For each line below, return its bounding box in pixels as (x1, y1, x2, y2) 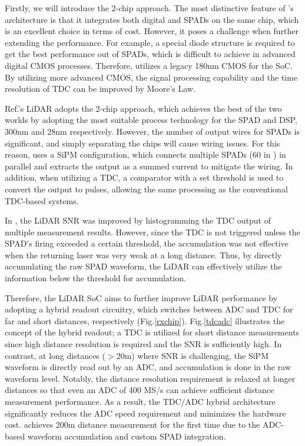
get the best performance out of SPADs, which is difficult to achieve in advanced (5, 48, 296, 60)
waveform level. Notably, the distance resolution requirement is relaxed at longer (5, 372, 296, 384)
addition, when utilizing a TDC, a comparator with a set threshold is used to (5, 171, 284, 184)
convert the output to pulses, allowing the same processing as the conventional (5, 182, 288, 195)
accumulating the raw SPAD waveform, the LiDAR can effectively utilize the (5, 260, 282, 272)
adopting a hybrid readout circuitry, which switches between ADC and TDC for (5, 303, 293, 315)
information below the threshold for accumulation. (5, 272, 186, 284)
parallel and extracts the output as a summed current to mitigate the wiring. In (5, 159, 293, 172)
